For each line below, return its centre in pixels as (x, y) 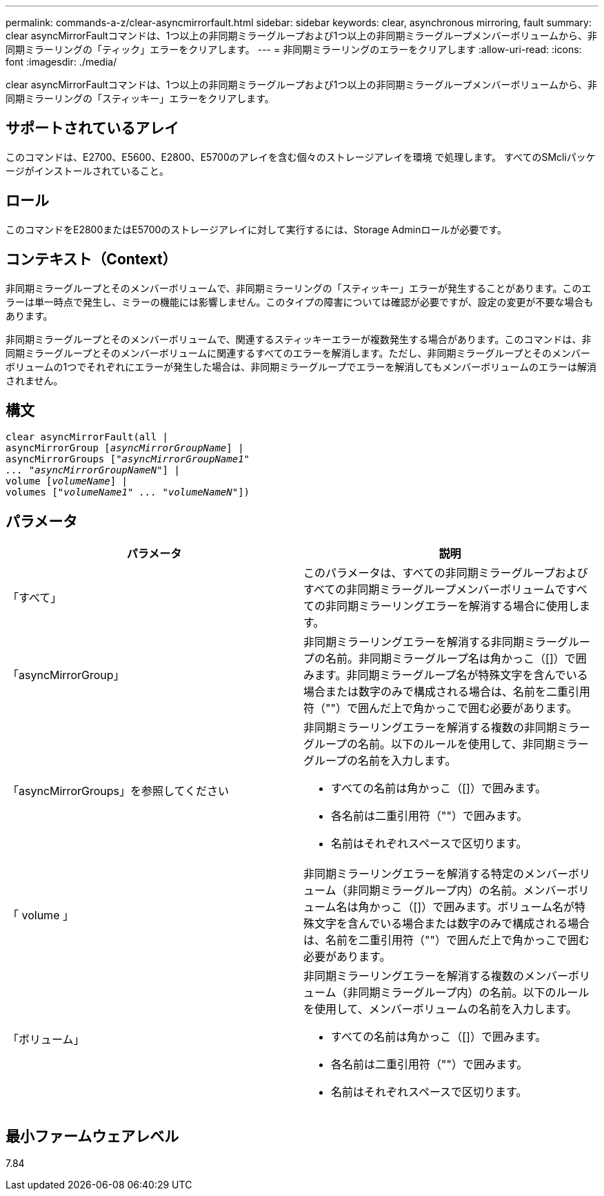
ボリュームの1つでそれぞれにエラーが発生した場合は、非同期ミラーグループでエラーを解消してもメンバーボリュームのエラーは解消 (301, 366)
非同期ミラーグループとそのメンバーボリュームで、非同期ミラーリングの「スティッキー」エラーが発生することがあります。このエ (299, 288)
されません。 (34, 380)
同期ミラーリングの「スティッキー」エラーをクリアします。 (140, 98)
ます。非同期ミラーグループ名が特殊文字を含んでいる (451, 675)
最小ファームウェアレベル (92, 1136)
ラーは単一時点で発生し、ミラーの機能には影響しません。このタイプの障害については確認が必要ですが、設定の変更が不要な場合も (300, 302)
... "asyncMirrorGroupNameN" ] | (93, 470)
